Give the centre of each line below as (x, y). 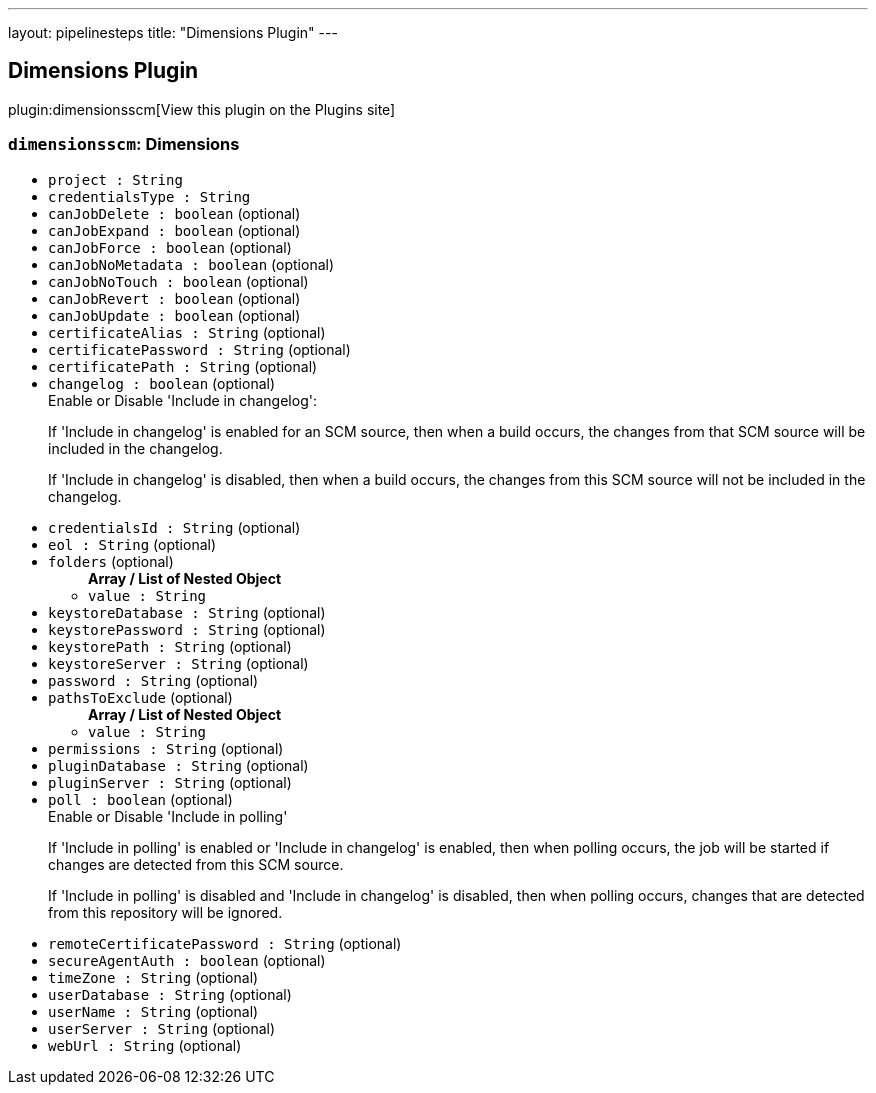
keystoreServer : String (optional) (178, 663)
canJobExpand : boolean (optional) (174, 230)
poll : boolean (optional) (140, 799)
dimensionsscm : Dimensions (124, 144)
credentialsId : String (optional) (174, 527)
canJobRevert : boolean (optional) (174, 298)
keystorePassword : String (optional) (187, 629)
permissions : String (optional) (166, 748)
